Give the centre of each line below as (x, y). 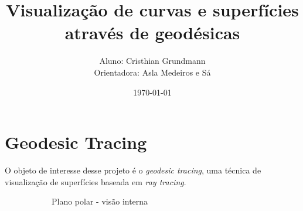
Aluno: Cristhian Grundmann (152, 61)
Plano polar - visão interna (100, 201)
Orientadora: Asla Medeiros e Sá (152, 72)
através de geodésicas (152, 33)
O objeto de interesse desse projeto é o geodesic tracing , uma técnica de (133, 170)
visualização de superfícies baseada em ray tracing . (96, 181)
